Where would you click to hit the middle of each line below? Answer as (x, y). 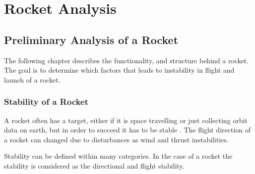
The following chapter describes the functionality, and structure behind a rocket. (127, 60)
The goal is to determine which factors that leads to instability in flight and (119, 70)
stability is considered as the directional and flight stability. (94, 165)
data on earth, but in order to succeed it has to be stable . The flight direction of (127, 130)
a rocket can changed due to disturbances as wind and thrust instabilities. (116, 139)
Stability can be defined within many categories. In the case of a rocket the (118, 156)
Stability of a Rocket (46, 102)
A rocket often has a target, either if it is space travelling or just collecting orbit (126, 120)
